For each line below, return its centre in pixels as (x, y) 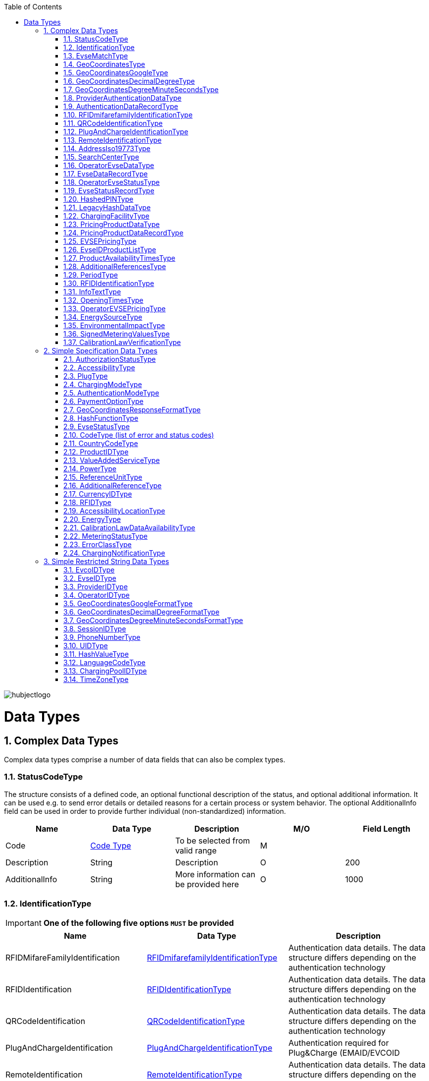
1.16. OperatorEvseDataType (109, 165)
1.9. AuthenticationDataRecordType (121, 106)
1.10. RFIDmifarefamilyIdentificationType (128, 115)
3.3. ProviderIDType (96, 587)
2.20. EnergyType (92, 519)
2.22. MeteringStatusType (106, 536)
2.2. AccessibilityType (99, 368)
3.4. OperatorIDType (97, 595)
